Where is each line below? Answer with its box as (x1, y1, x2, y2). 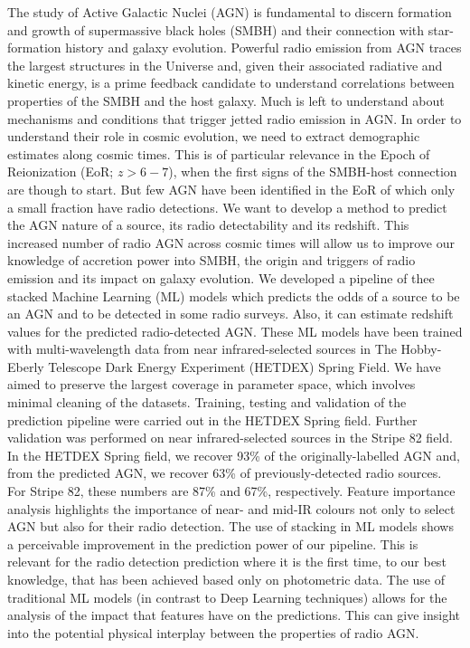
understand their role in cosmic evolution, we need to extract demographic (7, 127, 420, 146)
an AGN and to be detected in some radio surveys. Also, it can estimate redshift (7, 304, 454, 323)
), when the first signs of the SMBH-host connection (168, 162, 457, 181)
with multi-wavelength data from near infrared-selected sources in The (7, 339, 397, 358)
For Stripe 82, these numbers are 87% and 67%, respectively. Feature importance (7, 481, 456, 500)
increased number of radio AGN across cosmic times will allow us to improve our (7, 233, 456, 252)
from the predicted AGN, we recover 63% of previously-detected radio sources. (7, 463, 442, 482)
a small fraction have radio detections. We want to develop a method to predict (7, 197, 447, 216)
